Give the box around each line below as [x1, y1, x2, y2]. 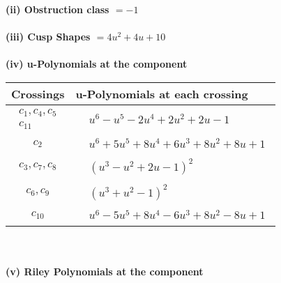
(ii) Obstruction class [6, 2, 109, 16]
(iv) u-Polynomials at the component [6, 56, 188, 71]
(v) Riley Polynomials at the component [6, 263, 204, 278]
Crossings [11, 85, 65, 102]
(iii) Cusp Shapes [6, 29, 91, 44]
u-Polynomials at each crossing [75, 85, 248, 102]
